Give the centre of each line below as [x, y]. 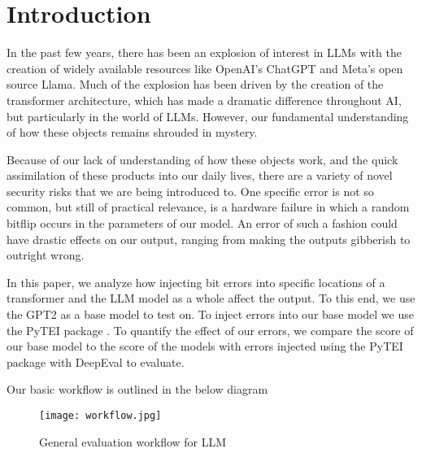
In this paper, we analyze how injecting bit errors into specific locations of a [196, 282]
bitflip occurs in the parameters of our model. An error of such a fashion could [202, 223]
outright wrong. [46, 255]
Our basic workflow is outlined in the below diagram [137, 389]
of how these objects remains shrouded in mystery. [132, 132]
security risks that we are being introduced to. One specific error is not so [190, 191]
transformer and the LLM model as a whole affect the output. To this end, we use [211, 298]
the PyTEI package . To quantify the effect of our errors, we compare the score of [210, 330]
